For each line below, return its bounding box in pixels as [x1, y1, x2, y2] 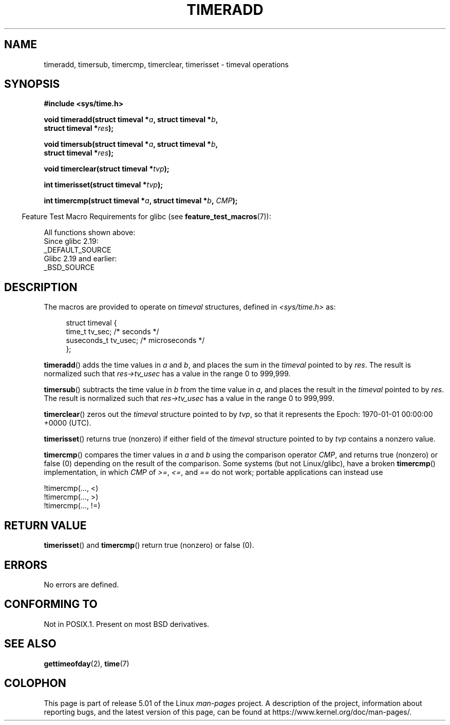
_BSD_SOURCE [44, 263, 95, 272]
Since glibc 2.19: [44, 237, 99, 246]
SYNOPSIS [4, 78, 60, 91]
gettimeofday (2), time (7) [44, 659, 129, 668]
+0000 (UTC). [44, 418, 91, 428]
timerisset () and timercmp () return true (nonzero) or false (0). [44, 541, 254, 550]
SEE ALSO [4, 637, 57, 651]
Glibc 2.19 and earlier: [44, 254, 117, 263]
